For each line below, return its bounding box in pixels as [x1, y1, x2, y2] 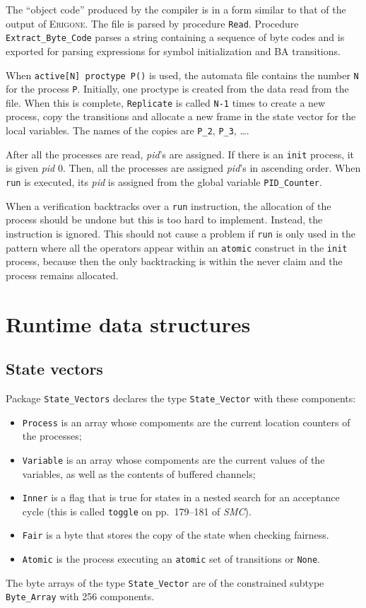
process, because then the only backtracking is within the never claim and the [6, 254, 343, 269]
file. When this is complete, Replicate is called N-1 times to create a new [6, 95, 326, 110]
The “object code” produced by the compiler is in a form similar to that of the [6, 2, 346, 16]
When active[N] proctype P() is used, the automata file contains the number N [6, 67, 359, 82]
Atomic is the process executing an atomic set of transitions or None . [22, 551, 320, 566]
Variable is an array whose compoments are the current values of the [22, 452, 325, 467]
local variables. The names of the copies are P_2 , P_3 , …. [6, 123, 249, 138]
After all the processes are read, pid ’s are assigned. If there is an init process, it [6, 146, 355, 161]
